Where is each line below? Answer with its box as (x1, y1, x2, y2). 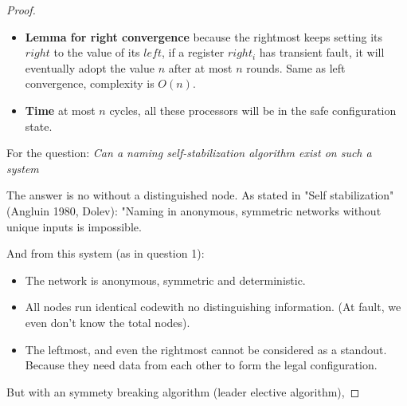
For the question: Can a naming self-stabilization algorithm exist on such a (6, 144, 372, 161)
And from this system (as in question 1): (6, 245, 205, 262)
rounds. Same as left (246, 59, 346, 76)
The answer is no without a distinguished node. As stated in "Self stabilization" (6, 187, 394, 203)
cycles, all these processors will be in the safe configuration (109, 101, 397, 118)
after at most (168, 59, 233, 76)
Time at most (25, 101, 96, 118)
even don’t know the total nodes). (25, 313, 190, 330)
